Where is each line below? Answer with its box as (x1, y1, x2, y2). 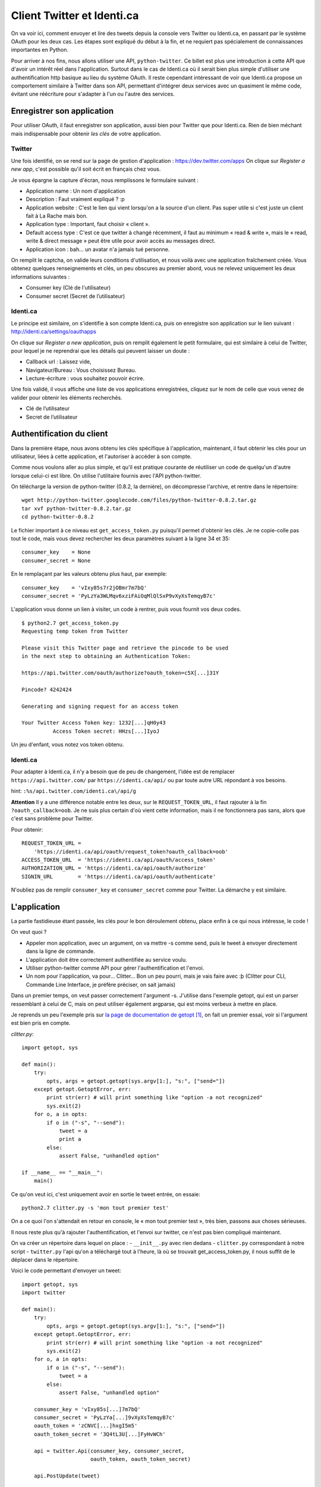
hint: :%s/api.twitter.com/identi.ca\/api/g (11, 788, 136, 795)
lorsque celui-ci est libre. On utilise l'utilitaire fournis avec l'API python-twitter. (11, 472, 202, 479)
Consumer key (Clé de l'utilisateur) (26, 284, 111, 291)
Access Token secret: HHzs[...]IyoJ (52, 727, 160, 735)
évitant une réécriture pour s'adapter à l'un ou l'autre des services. (11, 90, 175, 98)
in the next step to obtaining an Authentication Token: (21, 653, 191, 660)
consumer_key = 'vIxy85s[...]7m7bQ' (33, 1406, 141, 1413)
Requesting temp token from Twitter (21, 628, 128, 635)
